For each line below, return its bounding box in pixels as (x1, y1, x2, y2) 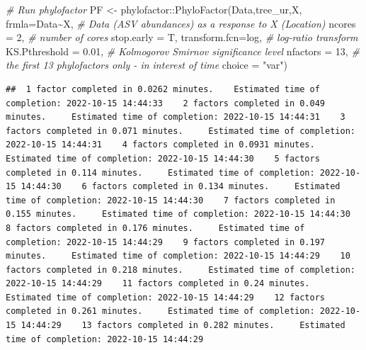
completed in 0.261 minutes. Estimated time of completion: (6, 306, 315, 317)
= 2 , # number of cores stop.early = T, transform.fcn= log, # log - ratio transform (6, 30, 358, 45)
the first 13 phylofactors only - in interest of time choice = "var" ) (6, 57, 288, 72)
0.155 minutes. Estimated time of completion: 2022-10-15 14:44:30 (6, 209, 350, 220)
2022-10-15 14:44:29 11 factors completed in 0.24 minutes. (6, 278, 310, 289)
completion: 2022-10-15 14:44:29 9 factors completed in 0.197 (6, 237, 326, 247)
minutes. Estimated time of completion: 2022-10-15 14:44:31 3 (6, 112, 345, 123)
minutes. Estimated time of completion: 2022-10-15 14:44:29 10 (6, 251, 350, 261)
